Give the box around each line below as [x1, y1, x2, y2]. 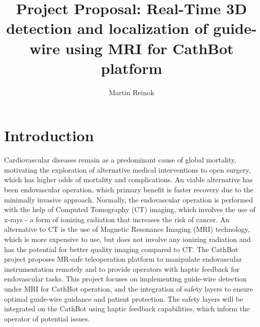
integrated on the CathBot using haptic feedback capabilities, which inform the [4, 303, 250, 314]
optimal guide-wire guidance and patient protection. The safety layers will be [4, 293, 243, 304]
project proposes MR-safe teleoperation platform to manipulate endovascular [4, 254, 242, 264]
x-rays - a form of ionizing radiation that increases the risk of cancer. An [4, 214, 230, 224]
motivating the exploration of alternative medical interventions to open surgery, [4, 164, 251, 175]
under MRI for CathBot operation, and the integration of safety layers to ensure [4, 283, 253, 294]
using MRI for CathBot [65, 37, 234, 58]
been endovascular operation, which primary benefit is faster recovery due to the [4, 184, 253, 194]
